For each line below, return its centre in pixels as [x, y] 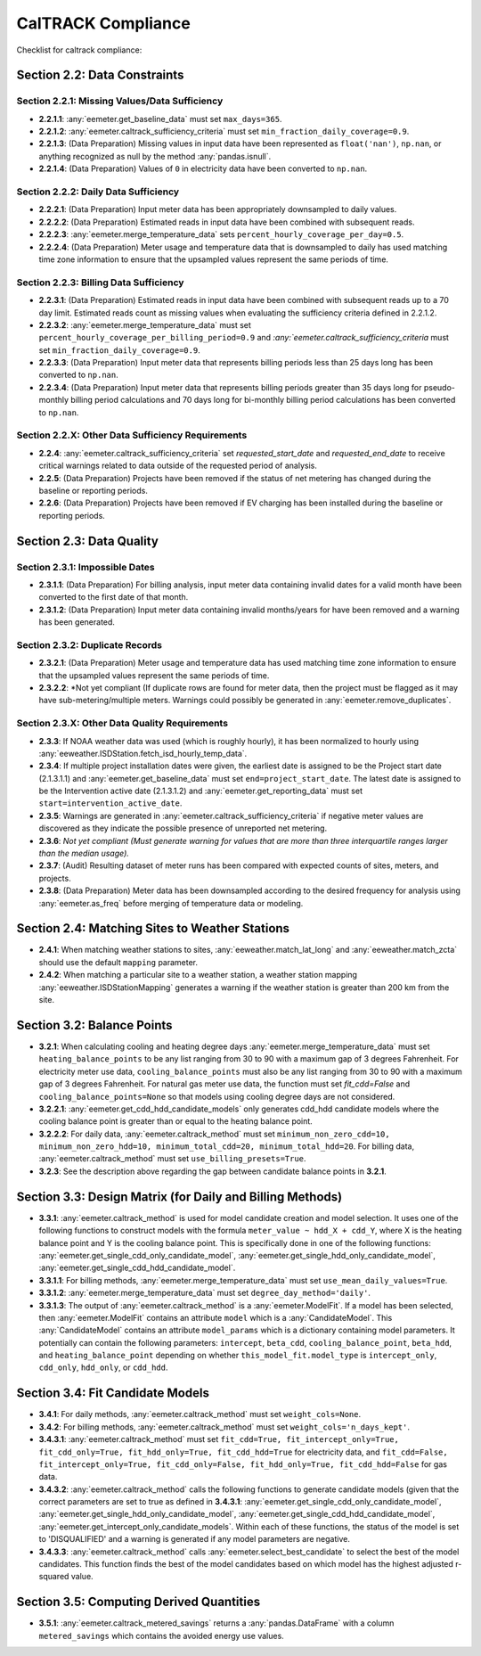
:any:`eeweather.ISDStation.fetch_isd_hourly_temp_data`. [143, 753]
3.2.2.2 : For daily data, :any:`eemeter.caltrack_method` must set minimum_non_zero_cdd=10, [215, 1134]
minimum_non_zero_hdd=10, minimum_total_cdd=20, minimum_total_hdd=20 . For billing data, [226, 1146]
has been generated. [77, 622]
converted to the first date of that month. [114, 597]
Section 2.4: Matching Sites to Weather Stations [153, 928]
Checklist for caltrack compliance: [79, 50]
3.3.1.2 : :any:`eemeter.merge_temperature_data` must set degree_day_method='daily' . [205, 1293]
